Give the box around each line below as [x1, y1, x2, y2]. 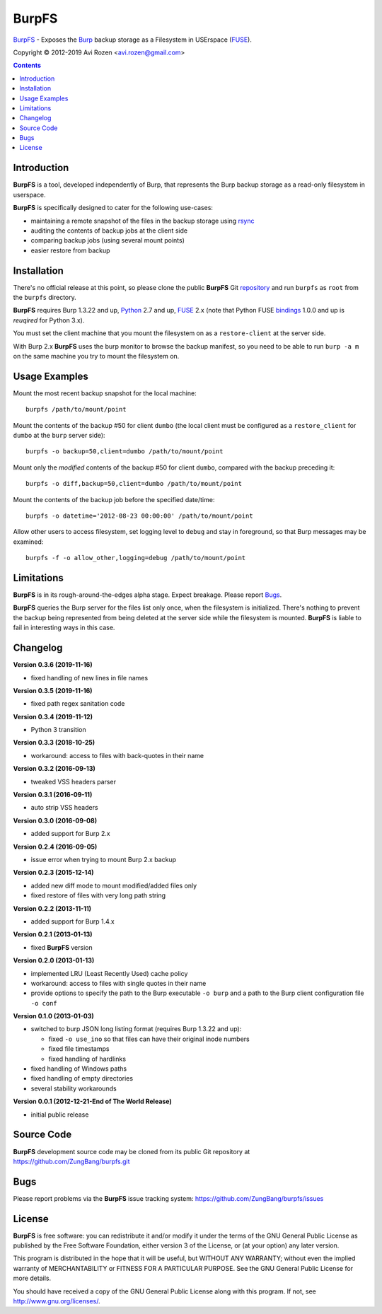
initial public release [30, 1110, 89, 1119]
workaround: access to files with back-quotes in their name [30, 751, 204, 760]
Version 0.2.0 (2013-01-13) [13, 956, 95, 965]
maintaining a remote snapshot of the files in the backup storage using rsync [30, 216, 255, 225]
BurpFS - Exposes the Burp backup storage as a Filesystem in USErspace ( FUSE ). [13, 35, 253, 44]
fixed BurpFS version [30, 943, 93, 951]
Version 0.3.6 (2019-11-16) [13, 661, 93, 669]
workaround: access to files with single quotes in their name [30, 979, 207, 987]
